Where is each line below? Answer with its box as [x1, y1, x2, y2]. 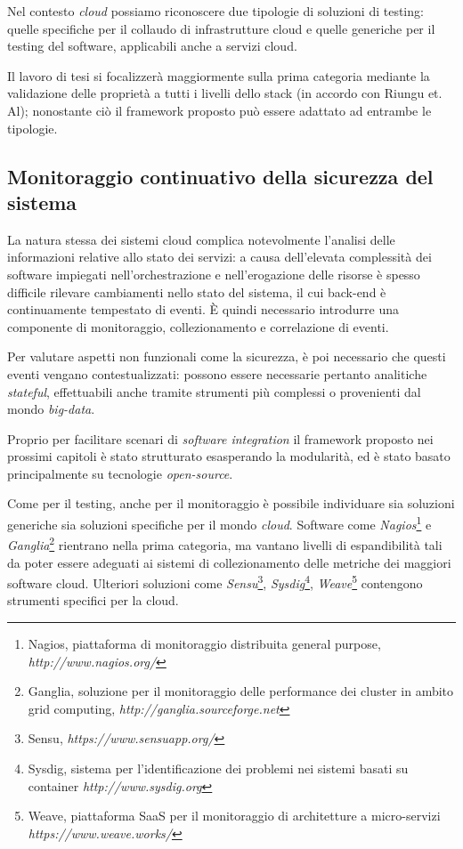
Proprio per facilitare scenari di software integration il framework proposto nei [7, 429, 434, 448]
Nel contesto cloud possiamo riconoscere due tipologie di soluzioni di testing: [7, 2, 424, 20]
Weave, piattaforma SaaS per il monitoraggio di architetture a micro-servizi [28, 806, 441, 825]
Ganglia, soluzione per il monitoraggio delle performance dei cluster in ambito [28, 682, 454, 700]
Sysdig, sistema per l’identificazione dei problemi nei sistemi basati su [28, 758, 409, 777]
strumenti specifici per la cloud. [7, 591, 179, 610]
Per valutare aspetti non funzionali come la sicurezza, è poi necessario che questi [7, 347, 446, 366]
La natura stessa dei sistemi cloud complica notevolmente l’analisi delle [7, 230, 395, 248]
